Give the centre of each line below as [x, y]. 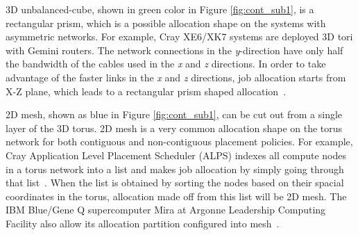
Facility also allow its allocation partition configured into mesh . [143, 223]
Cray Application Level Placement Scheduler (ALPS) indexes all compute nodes [176, 155]
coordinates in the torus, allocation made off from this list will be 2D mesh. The [176, 196]
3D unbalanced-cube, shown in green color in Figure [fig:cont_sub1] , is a [160, 9]
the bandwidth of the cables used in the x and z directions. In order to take [166, 64]
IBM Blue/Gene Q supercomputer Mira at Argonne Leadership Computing [166, 210]
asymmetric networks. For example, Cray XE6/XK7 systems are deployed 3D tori [179, 37]
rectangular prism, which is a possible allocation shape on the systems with [166, 23]
